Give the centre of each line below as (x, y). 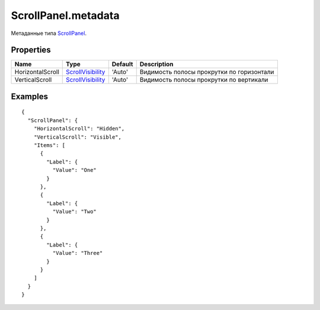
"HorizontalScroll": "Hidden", (79, 129)
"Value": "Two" (75, 212)
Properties (31, 50)
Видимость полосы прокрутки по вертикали (204, 80)
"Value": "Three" (78, 253)
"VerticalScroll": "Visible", (77, 137)
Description (156, 64)
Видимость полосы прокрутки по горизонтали (207, 72)
